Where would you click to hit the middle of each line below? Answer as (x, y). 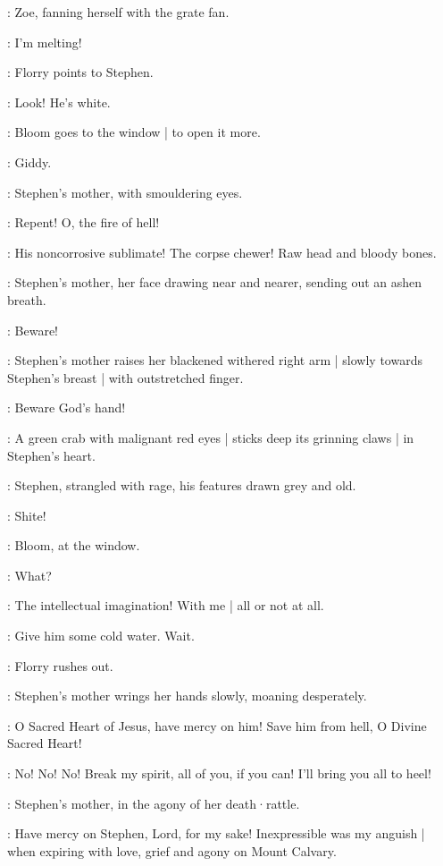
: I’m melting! (45, 42)
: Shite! (27, 515)
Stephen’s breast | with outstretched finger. (125, 377)
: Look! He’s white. (59, 102)
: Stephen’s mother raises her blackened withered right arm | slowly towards (215, 360)
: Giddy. (29, 161)
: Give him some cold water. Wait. (101, 636)
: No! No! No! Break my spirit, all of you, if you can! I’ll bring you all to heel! (219, 773)
